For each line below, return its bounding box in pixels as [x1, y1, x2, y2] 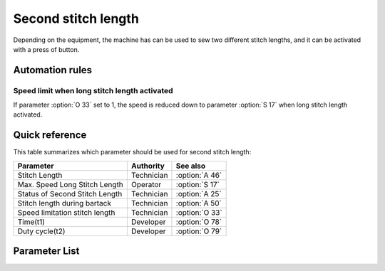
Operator [130, 179, 162, 189]
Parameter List [13, 245, 80, 257]
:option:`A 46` [175, 170, 222, 180]
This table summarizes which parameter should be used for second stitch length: [13, 148, 252, 156]
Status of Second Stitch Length [17, 188, 123, 198]
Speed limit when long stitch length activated [13, 85, 174, 95]
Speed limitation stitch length [17, 207, 115, 217]
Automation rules [13, 64, 93, 76]
